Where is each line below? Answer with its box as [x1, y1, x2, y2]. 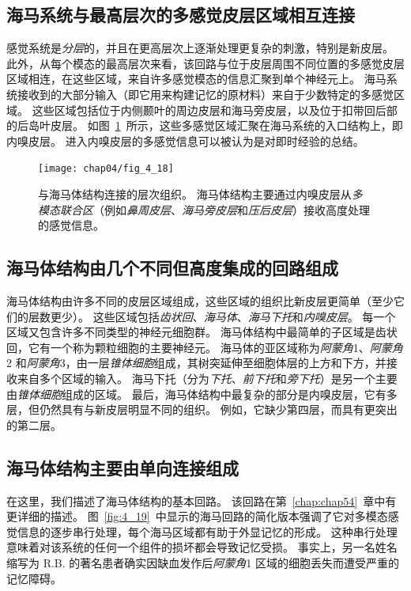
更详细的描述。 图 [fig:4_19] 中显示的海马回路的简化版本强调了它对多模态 [6, 508, 388, 525]
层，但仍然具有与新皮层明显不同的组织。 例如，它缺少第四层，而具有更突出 [6, 401, 398, 418]
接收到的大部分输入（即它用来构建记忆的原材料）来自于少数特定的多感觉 [17, 85, 394, 102]
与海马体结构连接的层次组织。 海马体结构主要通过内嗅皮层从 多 [38, 186, 363, 203]
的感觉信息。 [38, 217, 104, 233]
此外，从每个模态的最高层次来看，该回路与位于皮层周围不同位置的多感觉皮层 [6, 55, 405, 71]
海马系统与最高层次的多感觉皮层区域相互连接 [6, 2, 355, 27]
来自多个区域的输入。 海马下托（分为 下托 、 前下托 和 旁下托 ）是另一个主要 [17, 369, 398, 386]
